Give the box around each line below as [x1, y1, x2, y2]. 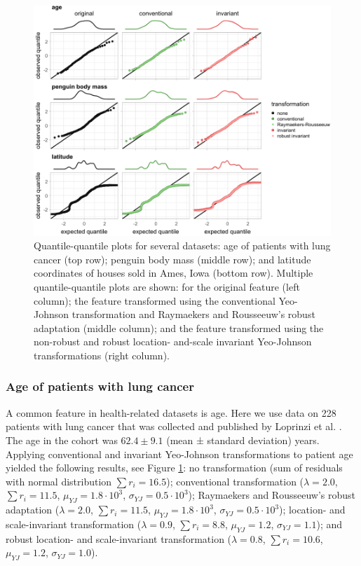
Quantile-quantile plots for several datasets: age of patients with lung [34, 238, 331, 253]
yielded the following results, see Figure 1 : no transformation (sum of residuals [6, 460, 343, 475]
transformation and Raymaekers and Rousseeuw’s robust [71, 307, 315, 322]
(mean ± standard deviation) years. [166, 432, 320, 447]
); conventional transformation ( [166, 474, 304, 488]
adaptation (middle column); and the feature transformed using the [34, 320, 324, 335]
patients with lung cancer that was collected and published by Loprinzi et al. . [6, 419, 342, 434]
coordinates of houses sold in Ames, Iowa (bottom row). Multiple [34, 265, 313, 280]
